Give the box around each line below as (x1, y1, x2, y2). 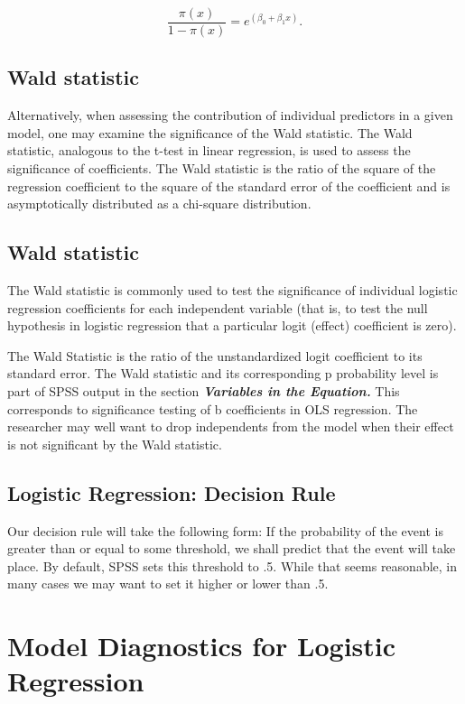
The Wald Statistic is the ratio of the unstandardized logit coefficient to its (7, 346, 423, 365)
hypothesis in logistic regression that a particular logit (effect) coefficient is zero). (7, 316, 457, 335)
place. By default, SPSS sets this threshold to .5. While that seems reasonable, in (7, 556, 458, 575)
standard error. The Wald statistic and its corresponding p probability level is (7, 364, 439, 383)
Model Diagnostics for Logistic (7, 627, 396, 664)
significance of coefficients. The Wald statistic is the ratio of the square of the (7, 159, 436, 178)
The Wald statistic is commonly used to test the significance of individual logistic (7, 281, 458, 300)
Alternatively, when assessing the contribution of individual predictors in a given (7, 106, 453, 125)
